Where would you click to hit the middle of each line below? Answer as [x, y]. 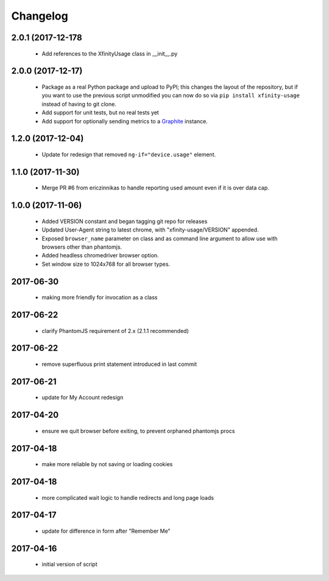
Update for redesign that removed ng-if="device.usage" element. [129, 154]
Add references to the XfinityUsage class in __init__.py [110, 53]
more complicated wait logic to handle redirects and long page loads [128, 497]
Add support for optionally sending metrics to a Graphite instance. [125, 121]
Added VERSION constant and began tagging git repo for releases [125, 221]
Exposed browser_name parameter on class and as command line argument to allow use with [160, 238]
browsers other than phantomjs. [82, 247]
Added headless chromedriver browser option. [100, 255]
